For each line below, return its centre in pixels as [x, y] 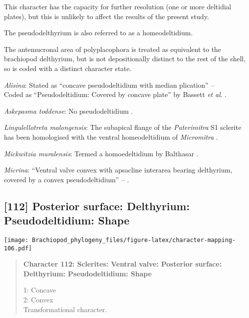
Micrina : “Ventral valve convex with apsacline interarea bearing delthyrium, [118, 170]
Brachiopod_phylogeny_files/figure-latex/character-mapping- [134, 240]
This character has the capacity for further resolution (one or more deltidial [118, 6]
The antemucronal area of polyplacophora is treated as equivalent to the [112, 49]
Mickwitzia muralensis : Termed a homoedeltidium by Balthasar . [101, 153]
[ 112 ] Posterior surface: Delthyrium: [97, 206]
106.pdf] [18, 248]
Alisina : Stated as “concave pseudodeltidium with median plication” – [109, 85]
